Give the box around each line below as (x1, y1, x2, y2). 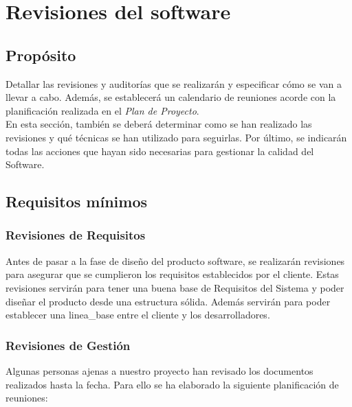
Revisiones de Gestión (5, 336, 131, 353)
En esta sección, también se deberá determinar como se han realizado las (5, 117, 312, 131)
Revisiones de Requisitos (5, 226, 146, 244)
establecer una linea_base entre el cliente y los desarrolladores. (5, 307, 270, 322)
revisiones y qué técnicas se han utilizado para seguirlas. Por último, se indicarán (5, 130, 347, 144)
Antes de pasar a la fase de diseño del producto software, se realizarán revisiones (5, 253, 345, 268)
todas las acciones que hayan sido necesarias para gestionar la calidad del (5, 143, 314, 158)
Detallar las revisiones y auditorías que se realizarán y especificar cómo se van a (5, 76, 342, 91)
